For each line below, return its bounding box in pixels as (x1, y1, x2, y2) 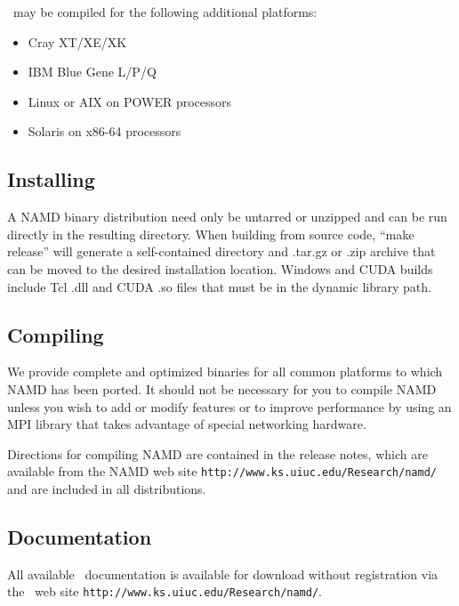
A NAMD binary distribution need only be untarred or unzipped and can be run (7, 207, 447, 226)
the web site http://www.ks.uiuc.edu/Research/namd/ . (7, 582, 322, 601)
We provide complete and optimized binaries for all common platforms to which (7, 362, 443, 381)
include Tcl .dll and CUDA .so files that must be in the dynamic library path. (7, 277, 431, 295)
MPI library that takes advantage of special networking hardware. (7, 415, 366, 433)
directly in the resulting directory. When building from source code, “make (7, 224, 415, 243)
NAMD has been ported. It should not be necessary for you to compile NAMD (7, 379, 437, 398)
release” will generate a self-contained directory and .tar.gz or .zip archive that (7, 242, 436, 261)
